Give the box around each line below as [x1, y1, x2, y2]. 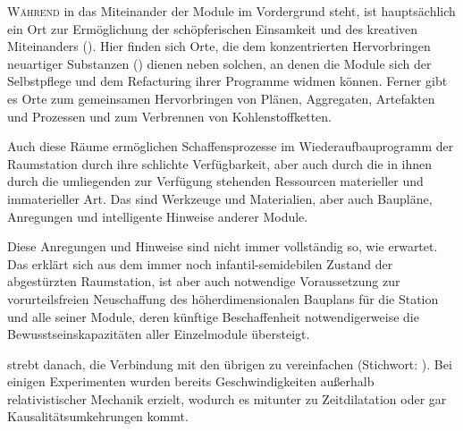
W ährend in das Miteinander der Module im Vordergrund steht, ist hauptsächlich [7, 2, 456, 20]
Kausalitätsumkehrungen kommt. [7, 407, 189, 426]
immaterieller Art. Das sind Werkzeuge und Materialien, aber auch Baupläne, [7, 189, 433, 207]
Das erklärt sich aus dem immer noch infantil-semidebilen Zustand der [7, 254, 393, 273]
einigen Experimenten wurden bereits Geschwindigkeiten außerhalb [7, 372, 375, 391]
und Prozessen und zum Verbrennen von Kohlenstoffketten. [7, 106, 333, 125]
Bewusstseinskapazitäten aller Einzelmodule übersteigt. [7, 325, 310, 343]
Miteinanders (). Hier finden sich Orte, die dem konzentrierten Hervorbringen [7, 37, 431, 55]
